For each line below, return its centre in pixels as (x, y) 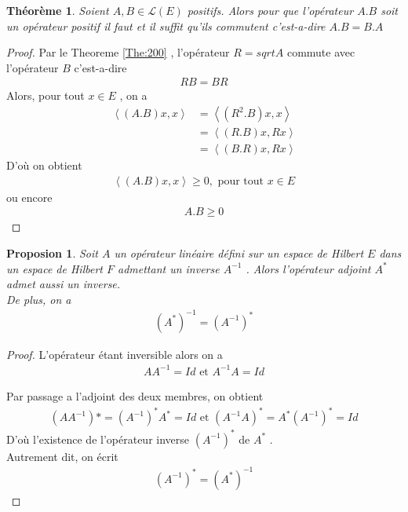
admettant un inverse (168, 268)
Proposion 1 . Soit (52, 252)
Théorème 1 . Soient (58, 10)
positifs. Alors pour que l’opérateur (270, 10)
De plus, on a (39, 299)
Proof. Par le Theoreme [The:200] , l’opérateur (118, 52)
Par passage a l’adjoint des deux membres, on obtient (135, 395)
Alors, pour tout (46, 95)
